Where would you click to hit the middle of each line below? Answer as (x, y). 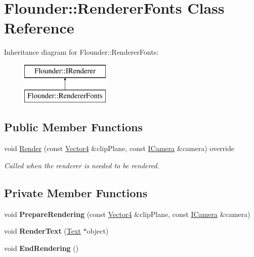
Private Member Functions (76, 192)
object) (98, 231)
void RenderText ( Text (43, 231)
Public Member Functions (73, 127)
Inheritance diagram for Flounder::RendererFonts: (81, 52)
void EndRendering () (41, 248)
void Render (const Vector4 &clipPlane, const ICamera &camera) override (119, 148)
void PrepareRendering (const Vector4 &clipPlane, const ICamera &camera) (127, 214)
